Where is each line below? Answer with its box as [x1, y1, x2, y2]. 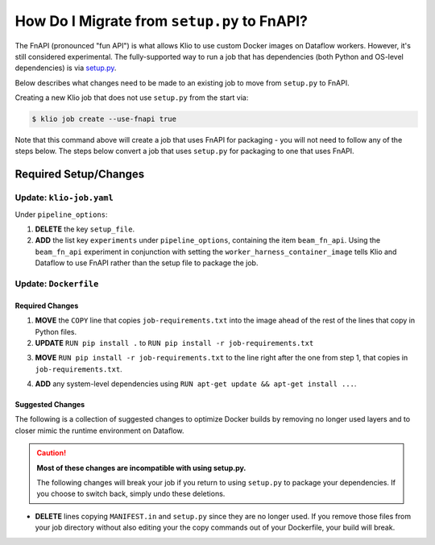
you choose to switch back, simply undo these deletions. [36, 489, 226, 499]
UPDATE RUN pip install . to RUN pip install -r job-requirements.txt [35, 338, 314, 347]
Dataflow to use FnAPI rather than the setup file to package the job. [35, 258, 259, 268]
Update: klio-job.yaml [14, 192, 114, 203]
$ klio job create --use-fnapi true [31, 114, 177, 124]
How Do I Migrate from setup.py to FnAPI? [14, 12, 308, 30]
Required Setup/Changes [14, 168, 145, 181]
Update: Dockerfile [14, 278, 99, 289]
